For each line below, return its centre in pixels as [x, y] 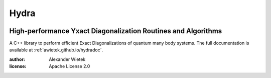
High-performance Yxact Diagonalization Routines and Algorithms [116, 31]
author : [17, 59]
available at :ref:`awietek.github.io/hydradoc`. [56, 50]
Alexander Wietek [67, 59]
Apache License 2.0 [70, 66]
